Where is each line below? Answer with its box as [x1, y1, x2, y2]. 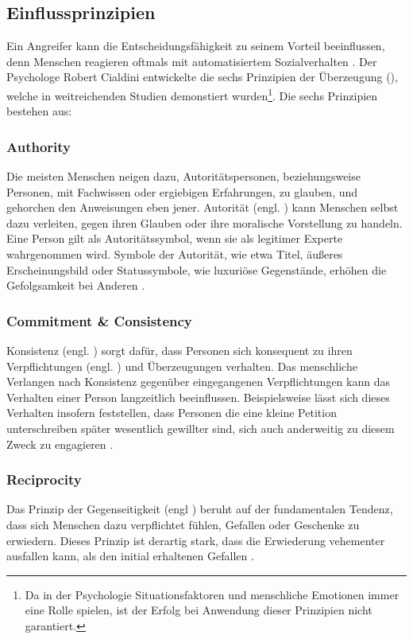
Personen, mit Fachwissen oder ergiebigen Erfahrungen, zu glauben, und [6, 183, 358, 200]
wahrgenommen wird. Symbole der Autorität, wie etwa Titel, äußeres [6, 246, 343, 263]
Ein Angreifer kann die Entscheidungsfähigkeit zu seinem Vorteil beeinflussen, [6, 37, 385, 54]
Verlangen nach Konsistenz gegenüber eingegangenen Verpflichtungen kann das [6, 373, 390, 390]
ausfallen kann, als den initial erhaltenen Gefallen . [6, 547, 254, 564]
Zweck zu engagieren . [6, 435, 114, 452]
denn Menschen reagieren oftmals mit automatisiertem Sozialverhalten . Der [6, 53, 377, 69]
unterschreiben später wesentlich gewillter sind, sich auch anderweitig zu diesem [6, 419, 395, 436]
